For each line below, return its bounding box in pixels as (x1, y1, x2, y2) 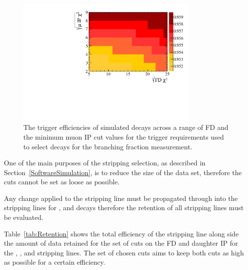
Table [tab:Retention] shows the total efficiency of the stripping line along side (4, 228, 239, 238)
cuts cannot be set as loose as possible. (4, 177, 120, 187)
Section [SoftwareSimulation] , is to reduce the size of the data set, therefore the (4, 167, 242, 177)
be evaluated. (4, 212, 43, 222)
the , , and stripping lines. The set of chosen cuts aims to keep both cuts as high (4, 247, 244, 257)
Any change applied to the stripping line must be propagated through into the (4, 193, 238, 203)
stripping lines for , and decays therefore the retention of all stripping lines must (4, 202, 244, 213)
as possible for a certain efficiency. (4, 257, 105, 267)
